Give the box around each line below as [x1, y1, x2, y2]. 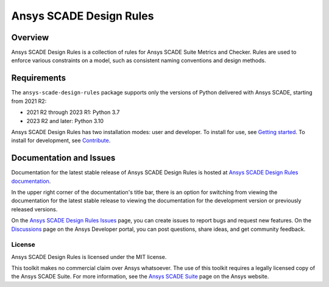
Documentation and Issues [11, 153, 116, 163]
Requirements [11, 73, 66, 83]
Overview [11, 32, 49, 43]
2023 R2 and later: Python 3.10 [26, 117, 104, 124]
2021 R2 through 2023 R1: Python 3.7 [26, 108, 120, 116]
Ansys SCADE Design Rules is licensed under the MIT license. [11, 253, 167, 260]
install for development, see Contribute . [11, 137, 111, 144]
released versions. [11, 205, 58, 213]
